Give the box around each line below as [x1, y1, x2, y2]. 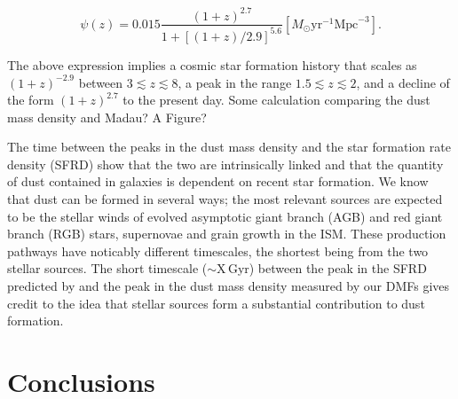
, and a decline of [356, 73, 450, 91]
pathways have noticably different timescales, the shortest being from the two [7, 241, 429, 260]
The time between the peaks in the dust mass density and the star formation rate [7, 137, 451, 156]
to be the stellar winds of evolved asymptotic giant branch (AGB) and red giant [7, 207, 443, 225]
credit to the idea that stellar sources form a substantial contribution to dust [7, 293, 425, 312]
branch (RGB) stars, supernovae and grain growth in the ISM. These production [7, 224, 446, 243]
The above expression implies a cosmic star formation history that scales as [7, 55, 417, 74]
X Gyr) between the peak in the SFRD [217, 259, 427, 278]
